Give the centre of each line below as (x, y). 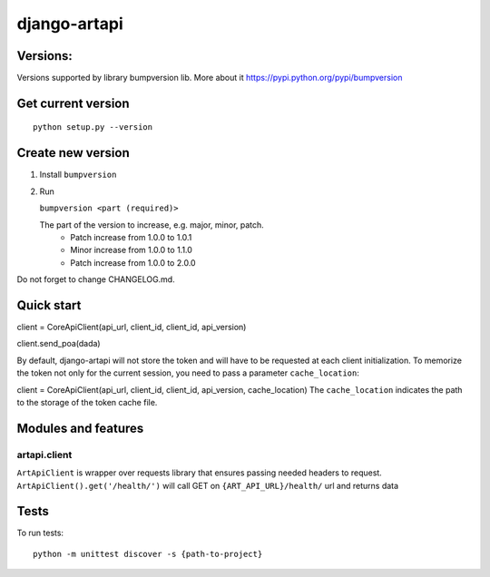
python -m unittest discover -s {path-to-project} (148, 554)
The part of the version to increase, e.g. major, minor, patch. (152, 225)
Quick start (49, 305)
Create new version (73, 153)
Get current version (73, 103)
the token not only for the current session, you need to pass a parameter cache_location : (188, 373)
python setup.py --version (93, 127)
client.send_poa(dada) (59, 344)
